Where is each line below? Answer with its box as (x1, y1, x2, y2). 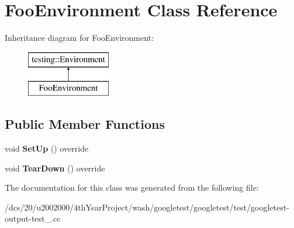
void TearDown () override (5, 162, 105, 174)
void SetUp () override (5, 142, 89, 155)
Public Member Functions (5, 115, 165, 133)
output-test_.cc (5, 212, 61, 225)
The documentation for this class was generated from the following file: (5, 181, 259, 194)
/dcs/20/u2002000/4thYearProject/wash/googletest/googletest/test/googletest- (5, 201, 289, 213)
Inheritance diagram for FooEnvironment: (5, 31, 154, 44)
